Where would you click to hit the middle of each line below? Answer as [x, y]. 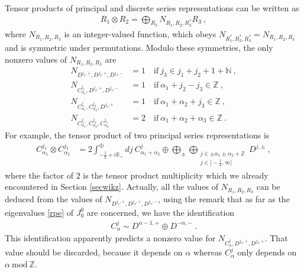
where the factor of [39, 175]
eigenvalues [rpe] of [39, 212]
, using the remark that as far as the [224, 198]
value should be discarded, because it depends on [94, 252]
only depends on [267, 252]
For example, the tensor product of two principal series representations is [137, 135]
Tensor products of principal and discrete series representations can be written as [152, 8]
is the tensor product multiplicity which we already [176, 175]
